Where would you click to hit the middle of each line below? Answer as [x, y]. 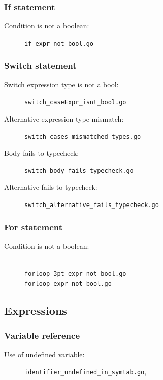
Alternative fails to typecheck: [51, 187]
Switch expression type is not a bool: [61, 84]
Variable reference [42, 335]
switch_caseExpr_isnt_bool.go [75, 103]
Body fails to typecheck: [42, 153]
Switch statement [40, 65]
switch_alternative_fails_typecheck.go [92, 205]
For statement [34, 227]
